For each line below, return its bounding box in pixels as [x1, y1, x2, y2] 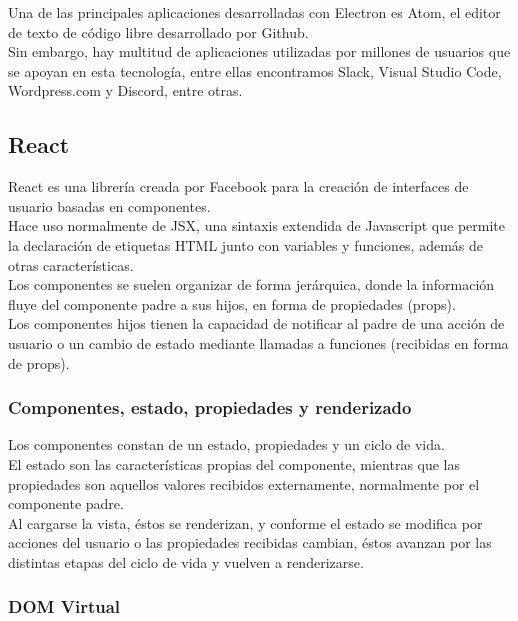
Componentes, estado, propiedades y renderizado [8, 395, 412, 420]
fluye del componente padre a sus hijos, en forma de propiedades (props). [8, 293, 456, 314]
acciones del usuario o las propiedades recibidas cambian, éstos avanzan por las [8, 532, 492, 553]
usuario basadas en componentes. [8, 195, 211, 216]
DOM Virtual [8, 594, 121, 619]
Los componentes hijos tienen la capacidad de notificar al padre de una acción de [8, 313, 505, 334]
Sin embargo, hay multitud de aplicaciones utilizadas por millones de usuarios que [8, 41, 511, 62]
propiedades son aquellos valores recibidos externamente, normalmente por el [8, 473, 480, 494]
